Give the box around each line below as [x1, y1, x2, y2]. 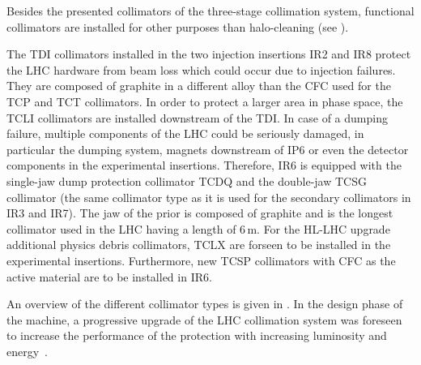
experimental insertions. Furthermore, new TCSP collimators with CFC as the [6, 251, 396, 268]
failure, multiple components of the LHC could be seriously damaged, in [6, 125, 364, 142]
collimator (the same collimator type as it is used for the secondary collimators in [6, 188, 411, 205]
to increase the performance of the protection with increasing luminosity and [6, 327, 387, 344]
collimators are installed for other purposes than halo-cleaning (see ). [6, 18, 349, 35]
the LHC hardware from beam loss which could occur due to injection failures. [6, 61, 396, 78]
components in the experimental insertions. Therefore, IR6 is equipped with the [6, 157, 402, 174]
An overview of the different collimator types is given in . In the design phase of [6, 295, 403, 312]
